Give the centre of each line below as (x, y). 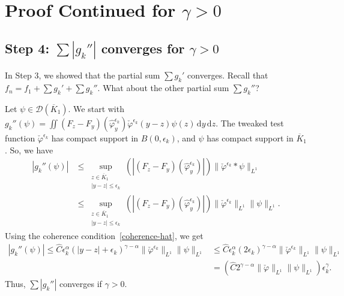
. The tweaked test (250, 123)
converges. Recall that (228, 75)
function (20, 138)
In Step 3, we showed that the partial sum (83, 75)
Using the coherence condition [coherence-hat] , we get (104, 235)
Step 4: (27, 48)
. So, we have (29, 149)
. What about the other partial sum (163, 88)
